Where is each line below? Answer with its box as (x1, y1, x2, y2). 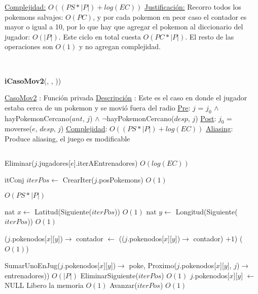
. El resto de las (185, 31, 234, 42)
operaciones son (5, 41, 53, 52)
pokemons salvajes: (5, 11, 63, 22)
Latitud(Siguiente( (34, 206, 92, 216)
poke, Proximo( (129, 260, 177, 271)
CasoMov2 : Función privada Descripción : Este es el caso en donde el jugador (5, 92, 247, 103)
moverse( (5, 123, 32, 134)
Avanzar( (109, 280, 137, 290)
